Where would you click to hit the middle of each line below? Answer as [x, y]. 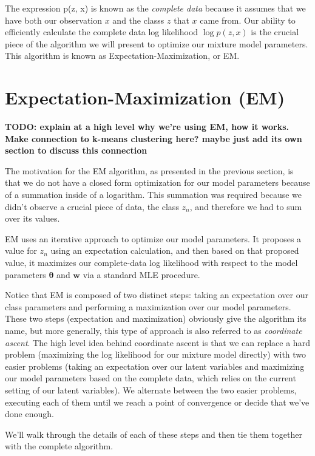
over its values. [32, 218]
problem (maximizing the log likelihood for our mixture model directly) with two [156, 354]
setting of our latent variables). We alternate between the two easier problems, [151, 390]
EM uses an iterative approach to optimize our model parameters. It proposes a [153, 238]
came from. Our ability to [248, 20]
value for [21, 250]
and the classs [138, 20]
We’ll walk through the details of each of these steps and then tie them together [154, 434]
